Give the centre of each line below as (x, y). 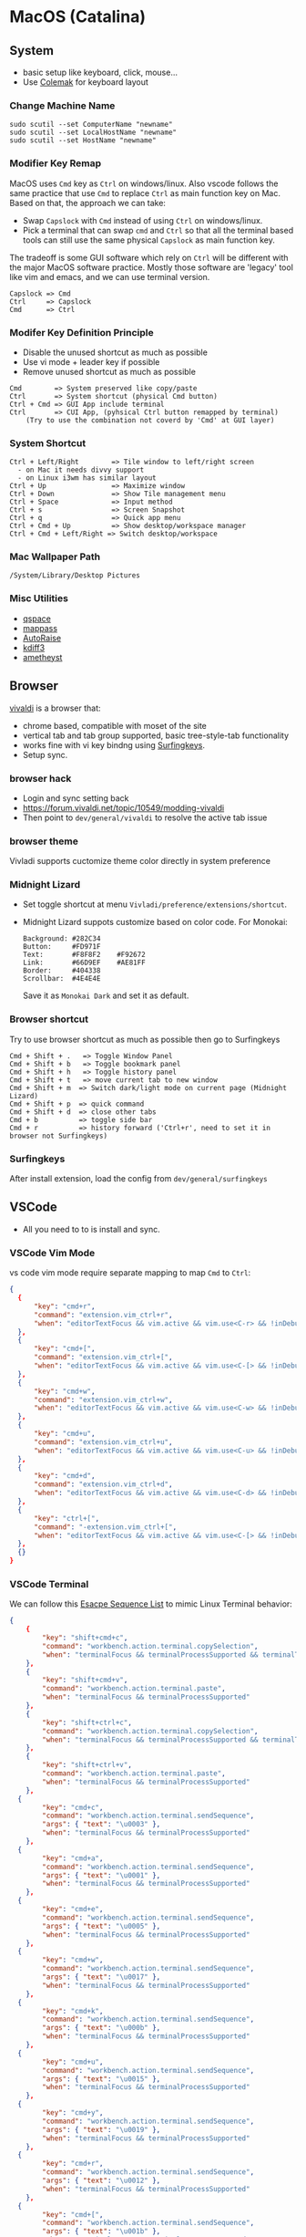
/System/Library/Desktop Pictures (75, 576)
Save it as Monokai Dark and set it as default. (106, 995)
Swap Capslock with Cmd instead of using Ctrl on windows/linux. (143, 220)
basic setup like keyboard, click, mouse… (100, 72)
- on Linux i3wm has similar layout (87, 478)
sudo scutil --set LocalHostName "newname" (93, 133)
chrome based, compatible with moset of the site (115, 725)
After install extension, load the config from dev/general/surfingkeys (138, 1179)
